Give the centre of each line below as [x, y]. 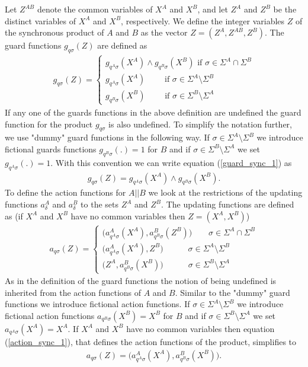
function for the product [49, 124]
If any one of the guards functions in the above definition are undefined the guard [153, 112]
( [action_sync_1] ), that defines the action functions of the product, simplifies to [151, 341]
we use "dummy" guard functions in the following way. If [107, 137]
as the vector [164, 32]
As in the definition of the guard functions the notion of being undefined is [141, 281]
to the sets [100, 204]
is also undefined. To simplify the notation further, [200, 124]
